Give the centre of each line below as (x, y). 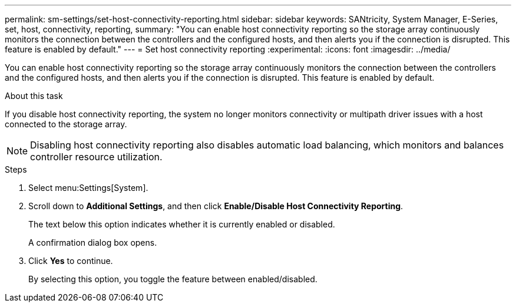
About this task (34, 96)
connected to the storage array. (66, 124)
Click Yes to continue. (71, 261)
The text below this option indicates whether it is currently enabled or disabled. (182, 224)
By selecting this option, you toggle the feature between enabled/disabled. (173, 279)
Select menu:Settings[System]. (88, 188)
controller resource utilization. (96, 157)
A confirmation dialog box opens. (93, 242)
